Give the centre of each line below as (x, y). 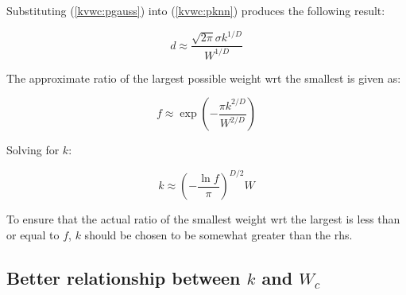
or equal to (33, 234)
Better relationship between (124, 277)
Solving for (33, 150)
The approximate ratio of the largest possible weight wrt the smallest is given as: (204, 78)
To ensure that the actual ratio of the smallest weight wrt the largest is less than (203, 219)
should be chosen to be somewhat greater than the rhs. (218, 234)
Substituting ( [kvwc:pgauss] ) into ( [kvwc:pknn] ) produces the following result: (196, 10)
